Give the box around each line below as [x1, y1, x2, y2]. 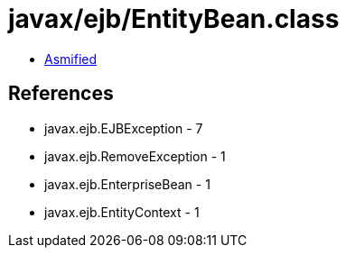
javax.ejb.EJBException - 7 [44, 120, 203, 136]
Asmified [44, 50, 98, 67]
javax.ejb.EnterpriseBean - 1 [44, 176, 210, 192]
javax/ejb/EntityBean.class [8, 4, 340, 34]
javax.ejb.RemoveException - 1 [44, 148, 226, 164]
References [8, 82, 114, 105]
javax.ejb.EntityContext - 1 [44, 204, 200, 220]
